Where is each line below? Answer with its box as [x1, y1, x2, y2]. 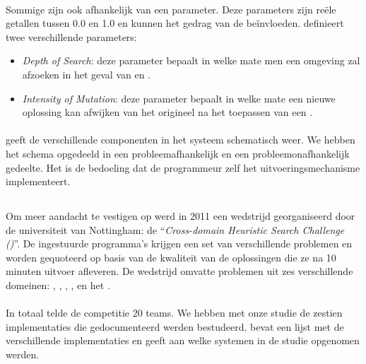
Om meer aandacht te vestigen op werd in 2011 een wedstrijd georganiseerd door [6, 209, 355, 223]
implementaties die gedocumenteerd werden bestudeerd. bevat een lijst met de [6, 319, 344, 334]
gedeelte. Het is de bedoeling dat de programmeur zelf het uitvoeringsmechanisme [6, 160, 360, 175]
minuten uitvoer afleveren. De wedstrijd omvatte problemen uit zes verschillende [6, 264, 353, 278]
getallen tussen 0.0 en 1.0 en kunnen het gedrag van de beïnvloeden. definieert [6, 16, 344, 30]
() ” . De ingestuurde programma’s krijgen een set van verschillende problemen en [6, 236, 353, 251]
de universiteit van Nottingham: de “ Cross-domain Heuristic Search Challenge [6, 222, 345, 237]
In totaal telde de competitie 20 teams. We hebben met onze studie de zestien [6, 305, 343, 320]
